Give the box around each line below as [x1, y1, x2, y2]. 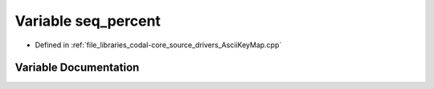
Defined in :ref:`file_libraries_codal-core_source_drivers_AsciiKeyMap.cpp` [35, 40, 282, 50]
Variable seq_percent [14, 12, 161, 30]
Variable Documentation [14, 61, 140, 75]
